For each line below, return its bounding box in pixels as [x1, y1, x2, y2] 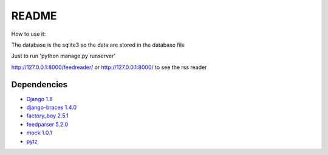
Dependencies [11, 79, 68, 90]
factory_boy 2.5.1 [26, 112, 69, 119]
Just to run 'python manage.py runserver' [11, 52, 115, 60]
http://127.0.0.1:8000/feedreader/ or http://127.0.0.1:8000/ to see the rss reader [11, 64, 207, 71]
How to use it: [11, 30, 46, 38]
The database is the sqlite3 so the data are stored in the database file [11, 41, 185, 48]
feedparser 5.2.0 [26, 120, 69, 128]
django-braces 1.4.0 [26, 104, 77, 111]
